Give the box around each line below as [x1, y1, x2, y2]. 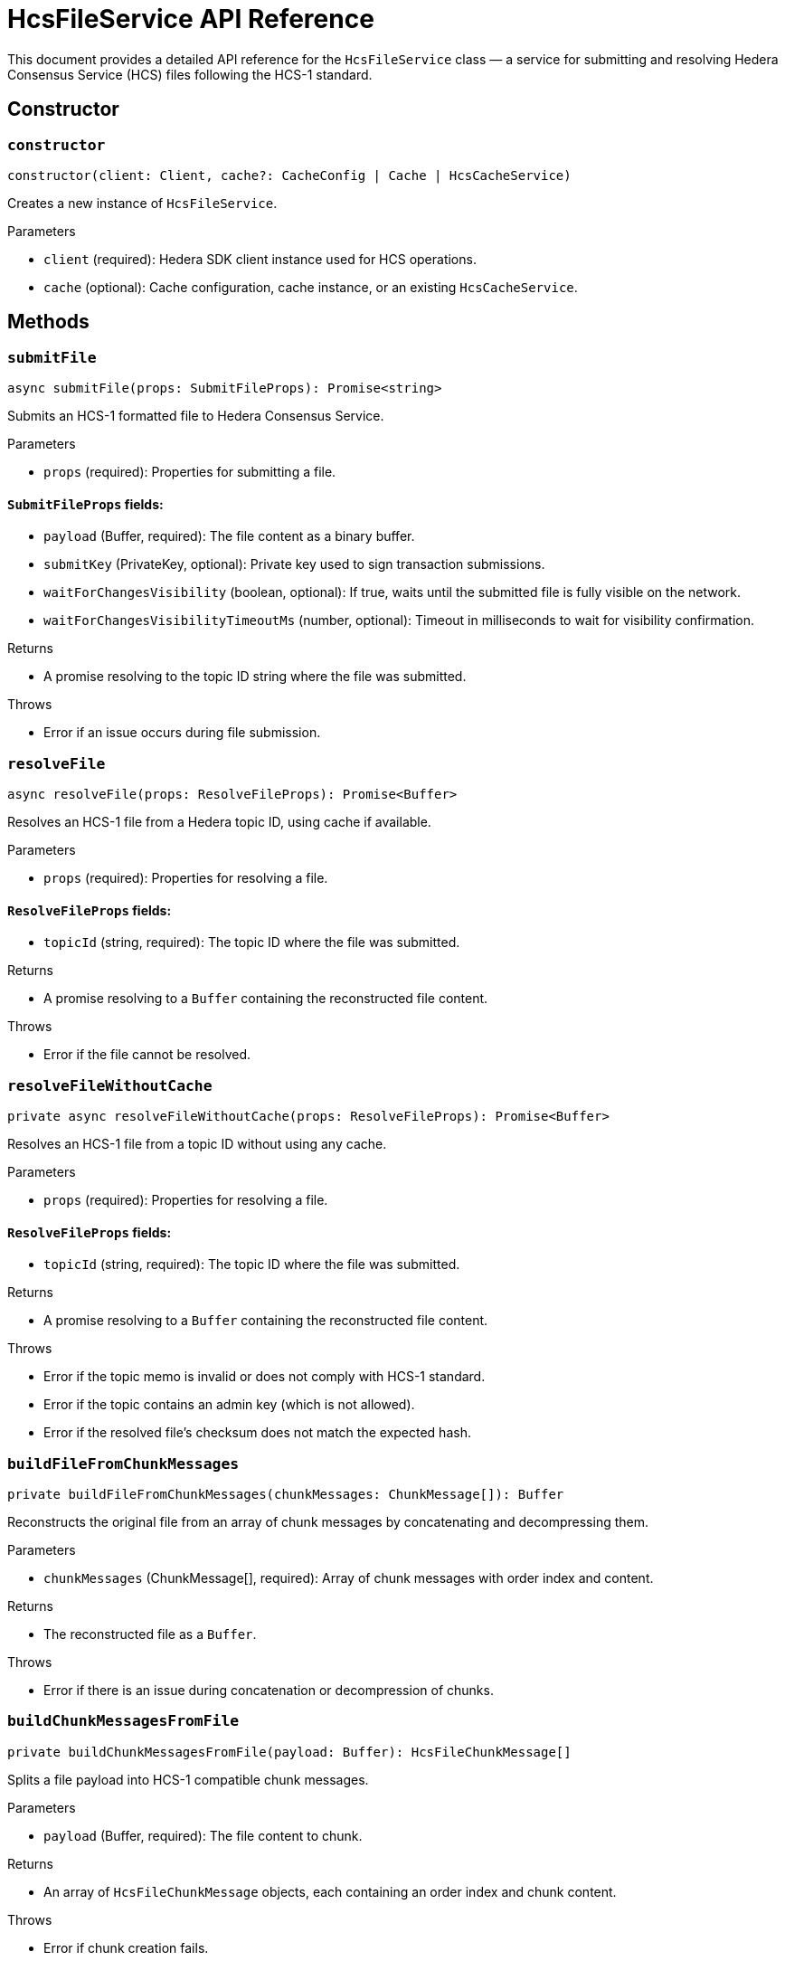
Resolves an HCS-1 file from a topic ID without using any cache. [7, 1136, 387, 1152]
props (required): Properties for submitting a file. [43, 464, 336, 480]
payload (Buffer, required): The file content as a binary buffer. [43, 528, 415, 545]
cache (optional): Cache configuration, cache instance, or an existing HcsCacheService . [43, 279, 578, 295]
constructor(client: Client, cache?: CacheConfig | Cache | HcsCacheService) [7, 167, 572, 183]
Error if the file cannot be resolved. [43, 1047, 251, 1063]
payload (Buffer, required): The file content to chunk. [43, 1827, 363, 1843]
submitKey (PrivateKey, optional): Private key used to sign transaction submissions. [43, 556, 545, 573]
